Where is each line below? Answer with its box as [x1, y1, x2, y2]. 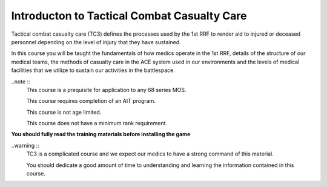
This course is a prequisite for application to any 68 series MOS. [26, 86, 187, 93]
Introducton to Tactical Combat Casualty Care [11, 9, 247, 22]
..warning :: [11, 142, 39, 149]
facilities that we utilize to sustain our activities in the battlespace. [11, 67, 176, 74]
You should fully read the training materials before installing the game [11, 131, 191, 138]
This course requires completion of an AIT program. [26, 97, 156, 105]
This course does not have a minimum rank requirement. [26, 120, 168, 127]
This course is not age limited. [26, 108, 102, 116]
